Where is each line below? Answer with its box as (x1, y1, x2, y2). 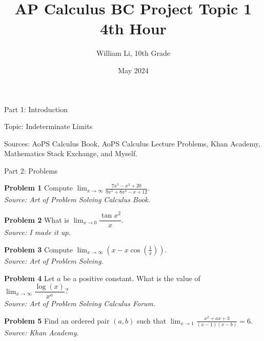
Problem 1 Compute (4, 182, 73, 193)
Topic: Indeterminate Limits (4, 121, 93, 132)
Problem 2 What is (4, 214, 69, 225)
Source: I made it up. (4, 227, 71, 238)
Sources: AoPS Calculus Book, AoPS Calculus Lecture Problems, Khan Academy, (4, 138, 260, 148)
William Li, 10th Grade (96, 48, 170, 58)
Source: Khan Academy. (4, 327, 79, 338)
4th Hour (100, 18, 167, 39)
